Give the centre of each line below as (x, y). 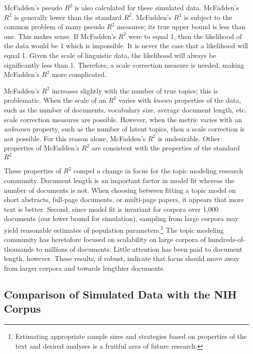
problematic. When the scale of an (55, 100)
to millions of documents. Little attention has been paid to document (139, 249)
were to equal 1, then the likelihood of (185, 36)
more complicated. (79, 74)
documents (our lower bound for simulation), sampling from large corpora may (121, 218)
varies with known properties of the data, (180, 100)
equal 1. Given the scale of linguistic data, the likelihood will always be (110, 55)
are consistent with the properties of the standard (166, 148)
